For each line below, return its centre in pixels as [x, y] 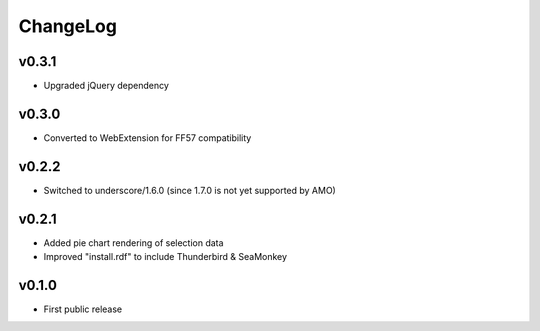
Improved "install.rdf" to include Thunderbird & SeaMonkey [165, 257]
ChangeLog [67, 26]
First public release [83, 309]
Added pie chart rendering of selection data [133, 242]
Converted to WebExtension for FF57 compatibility [147, 137]
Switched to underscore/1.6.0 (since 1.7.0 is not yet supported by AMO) [190, 190]
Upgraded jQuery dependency [106, 86]
